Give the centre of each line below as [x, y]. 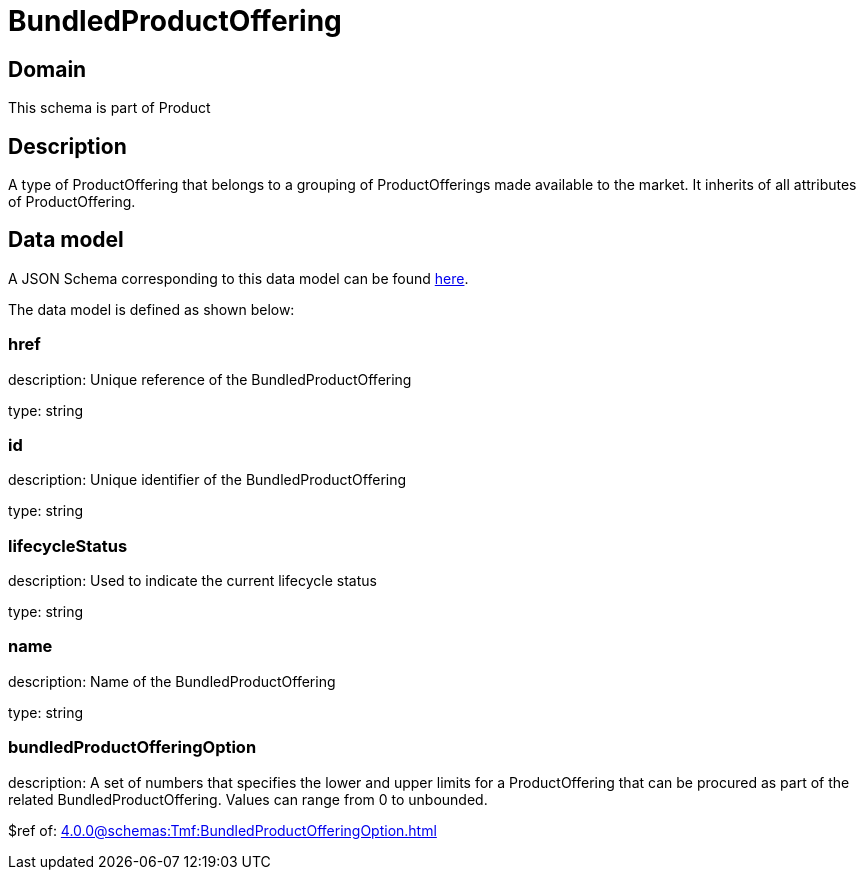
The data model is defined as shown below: [151, 309]
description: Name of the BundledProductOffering [172, 681]
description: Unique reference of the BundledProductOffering [210, 379]
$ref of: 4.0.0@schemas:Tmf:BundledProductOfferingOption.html [222, 830]
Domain [47, 69]
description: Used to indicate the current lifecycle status [192, 581]
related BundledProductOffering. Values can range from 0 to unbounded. [248, 799]
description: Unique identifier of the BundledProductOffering [207, 480]
